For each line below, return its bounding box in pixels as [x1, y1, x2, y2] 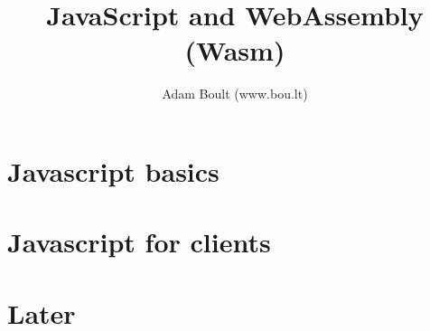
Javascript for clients [7, 223, 271, 260]
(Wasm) [184, 32, 285, 69]
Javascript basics [7, 152, 220, 189]
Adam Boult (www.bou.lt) [162, 84, 308, 103]
